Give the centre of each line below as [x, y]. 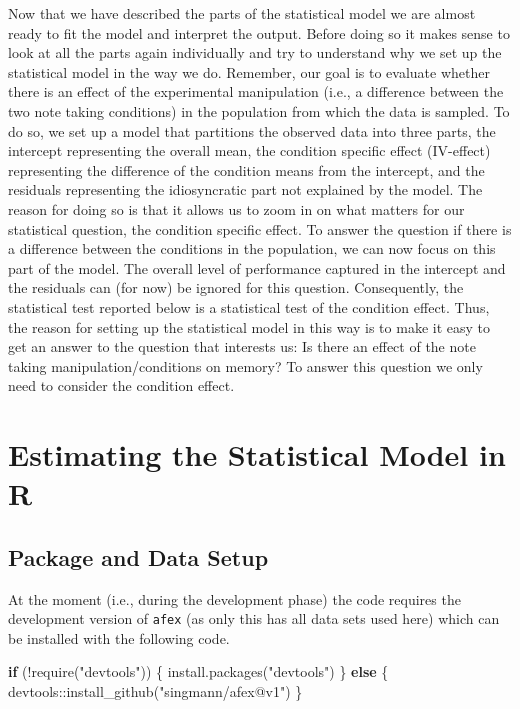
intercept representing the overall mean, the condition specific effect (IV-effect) [249, 150]
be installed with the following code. [119, 637]
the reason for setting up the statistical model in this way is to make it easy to [249, 326]
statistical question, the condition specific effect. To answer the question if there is [260, 228]
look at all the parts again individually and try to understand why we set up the [255, 52]
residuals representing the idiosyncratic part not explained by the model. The [245, 189]
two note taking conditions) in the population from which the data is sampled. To [259, 110]
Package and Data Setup [138, 556]
